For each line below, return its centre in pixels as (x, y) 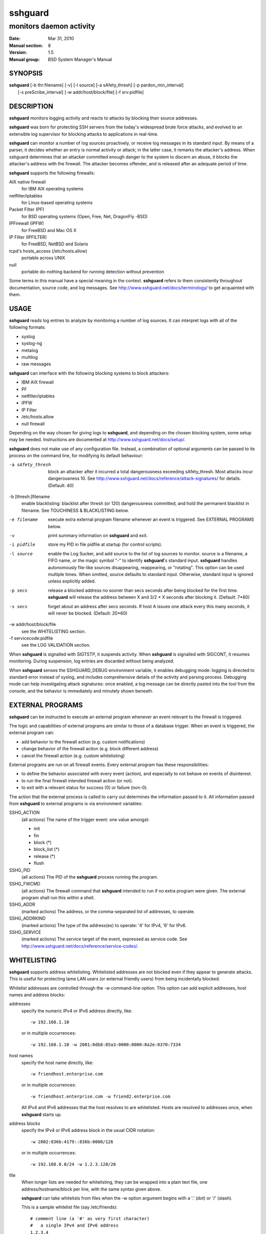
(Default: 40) (61, 485)
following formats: (28, 327)
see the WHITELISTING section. (54, 631)
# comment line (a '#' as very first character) (90, 1218)
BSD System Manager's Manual (80, 59)
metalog (30, 350)
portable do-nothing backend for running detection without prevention (93, 271)
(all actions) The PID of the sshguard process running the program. (90, 877)
